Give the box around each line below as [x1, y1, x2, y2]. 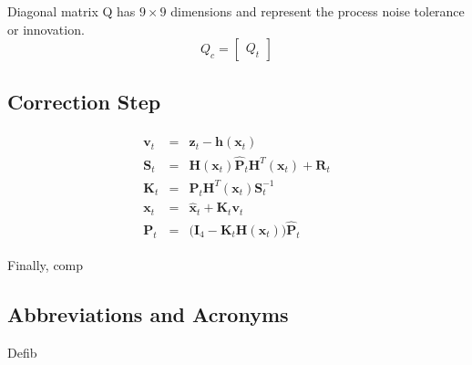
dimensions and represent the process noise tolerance [170, 2, 465, 20]
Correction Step [7, 87, 161, 115]
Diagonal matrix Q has [7, 2, 136, 20]
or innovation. [7, 19, 85, 38]
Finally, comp [7, 255, 84, 274]
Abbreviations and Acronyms [7, 299, 289, 328]
